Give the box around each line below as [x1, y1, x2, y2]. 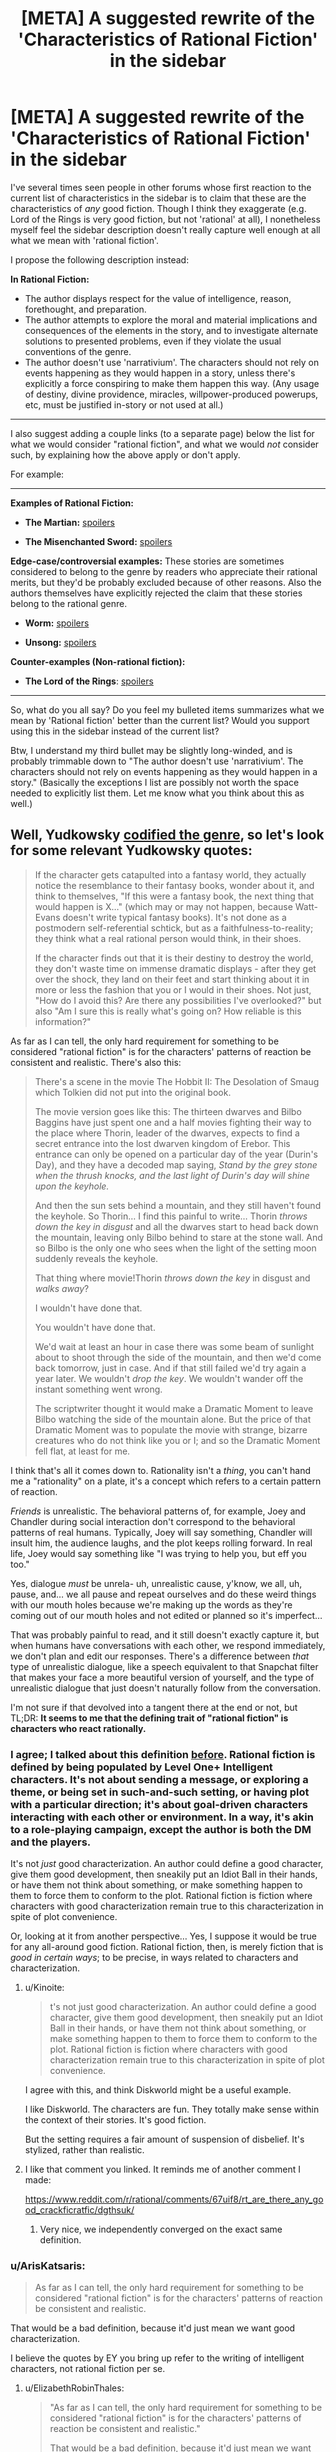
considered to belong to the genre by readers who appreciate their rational [10, 565, 318, 577]
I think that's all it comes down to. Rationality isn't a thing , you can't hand [10, 1464, 312, 1476]
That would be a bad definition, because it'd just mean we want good [10, 2322, 296, 2334]
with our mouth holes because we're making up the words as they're [10, 1598, 293, 1611]
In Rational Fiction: [10, 273, 90, 285]
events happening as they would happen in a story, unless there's [24, 367, 296, 379]
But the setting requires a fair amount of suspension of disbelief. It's [24, 2133, 305, 2146]
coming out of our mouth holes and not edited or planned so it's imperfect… [10, 1609, 323, 1621]
